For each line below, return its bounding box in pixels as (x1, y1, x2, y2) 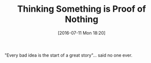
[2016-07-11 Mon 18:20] (58, 30, 106, 36)
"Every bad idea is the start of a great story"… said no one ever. (4, 52, 132, 58)
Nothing (65, 14, 99, 25)
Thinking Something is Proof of (17, 3, 146, 15)
